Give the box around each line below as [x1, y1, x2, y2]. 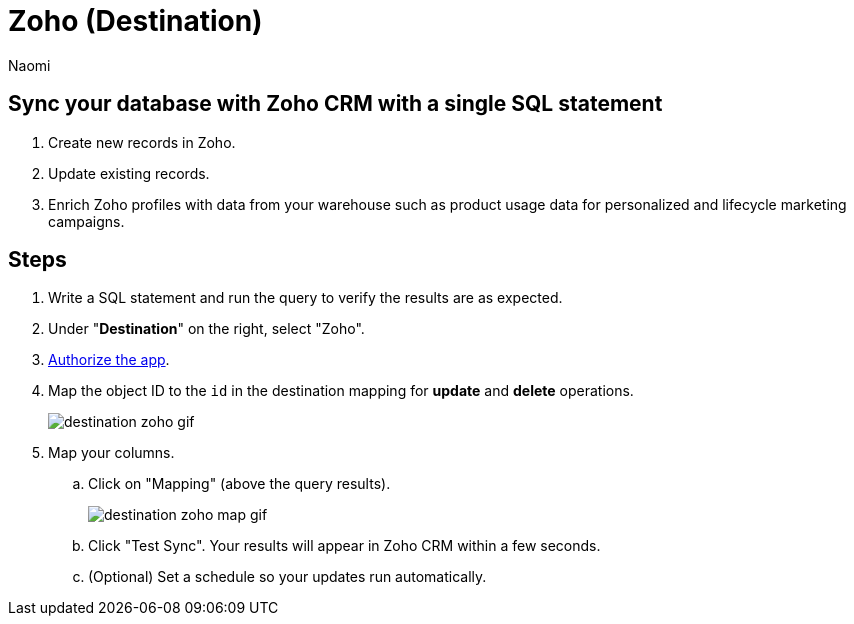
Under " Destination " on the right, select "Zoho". [48, 320, 365, 338]
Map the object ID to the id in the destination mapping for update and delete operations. [48, 382, 634, 400]
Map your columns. [48, 444, 175, 462]
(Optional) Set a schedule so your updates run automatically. [88, 568, 487, 586]
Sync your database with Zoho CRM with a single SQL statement [8, 91, 663, 117]
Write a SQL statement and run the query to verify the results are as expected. [48, 289, 563, 307]
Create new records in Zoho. [48, 133, 236, 151]
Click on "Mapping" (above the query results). [88, 475, 391, 493]
